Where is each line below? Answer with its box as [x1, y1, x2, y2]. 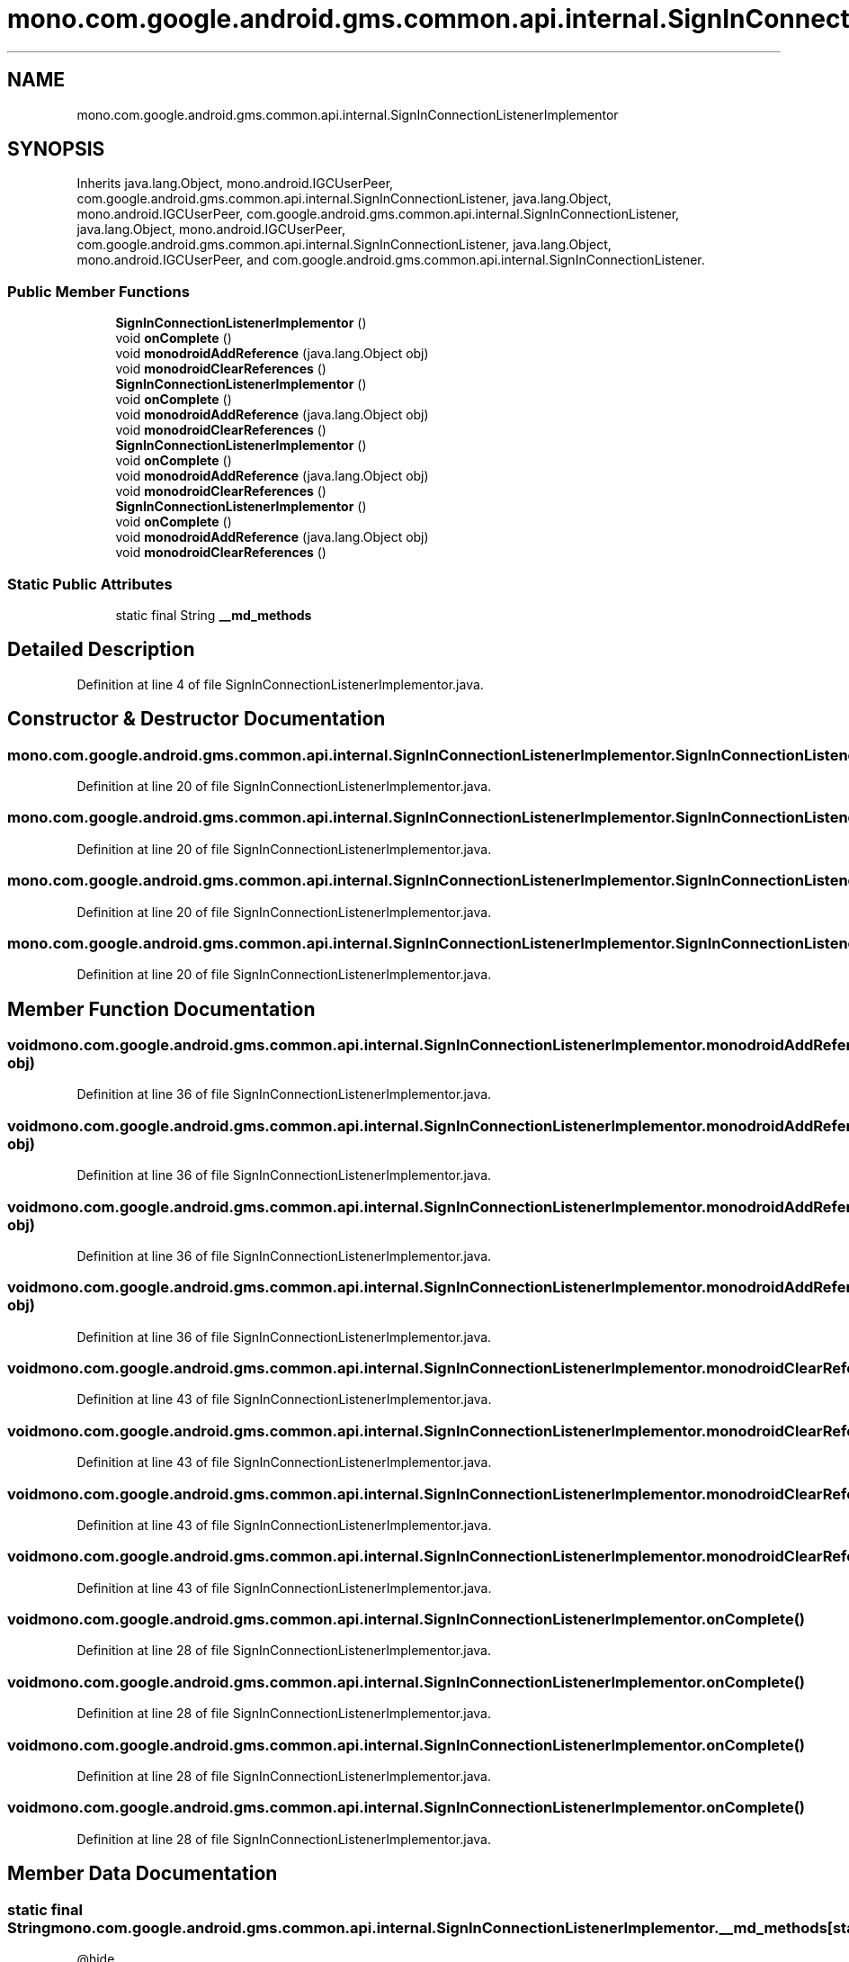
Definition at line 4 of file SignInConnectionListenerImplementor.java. [76, 676, 484, 692]
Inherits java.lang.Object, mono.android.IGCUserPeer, [76, 175, 394, 192]
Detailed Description [7, 638, 195, 661]
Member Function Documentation [7, 997, 316, 1021]
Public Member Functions [7, 282, 190, 301]
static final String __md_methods [115, 607, 312, 623]
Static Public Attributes [7, 574, 173, 593]
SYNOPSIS [7, 138, 105, 161]
